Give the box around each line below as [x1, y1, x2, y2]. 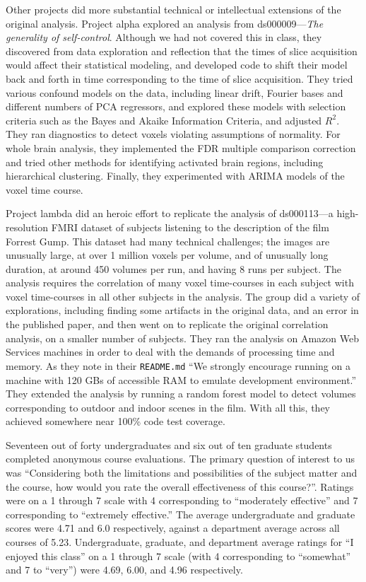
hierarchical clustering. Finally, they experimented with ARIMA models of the [6, 168, 345, 183]
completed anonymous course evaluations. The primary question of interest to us [6, 451, 355, 466]
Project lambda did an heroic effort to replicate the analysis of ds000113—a [6, 206, 333, 221]
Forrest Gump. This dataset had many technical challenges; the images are [6, 233, 330, 248]
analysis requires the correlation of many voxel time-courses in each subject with [6, 275, 354, 290]
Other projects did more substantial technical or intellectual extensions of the [6, 2, 341, 16]
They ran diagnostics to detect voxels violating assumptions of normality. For [6, 127, 341, 141]
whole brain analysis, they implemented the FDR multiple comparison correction [6, 140, 356, 155]
